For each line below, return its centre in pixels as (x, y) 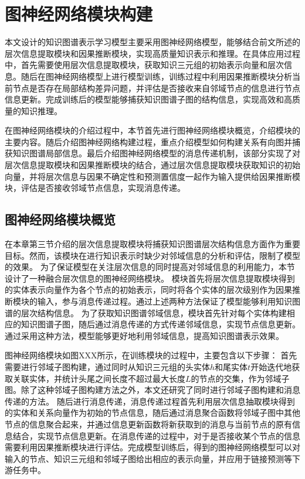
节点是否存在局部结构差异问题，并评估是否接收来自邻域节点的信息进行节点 (156, 88)
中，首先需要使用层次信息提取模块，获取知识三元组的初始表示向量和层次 (144, 65)
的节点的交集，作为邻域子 (240, 378)
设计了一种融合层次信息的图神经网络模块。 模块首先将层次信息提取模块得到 (150, 278)
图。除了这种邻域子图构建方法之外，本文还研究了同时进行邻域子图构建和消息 (152, 390)
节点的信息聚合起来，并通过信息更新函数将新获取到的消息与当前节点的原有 (148, 424)
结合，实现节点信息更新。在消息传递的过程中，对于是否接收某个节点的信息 (156, 435)
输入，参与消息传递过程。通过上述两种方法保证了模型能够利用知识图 (169, 301)
